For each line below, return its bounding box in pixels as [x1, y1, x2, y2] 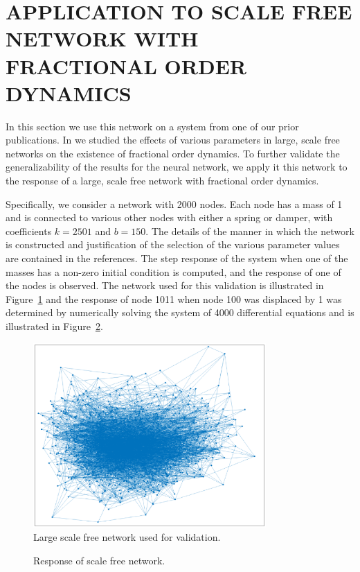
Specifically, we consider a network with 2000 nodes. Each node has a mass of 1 [6, 196, 343, 211]
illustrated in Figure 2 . [6, 319, 103, 333]
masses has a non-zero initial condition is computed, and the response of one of [6, 264, 341, 279]
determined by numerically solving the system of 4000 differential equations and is [6, 305, 354, 320]
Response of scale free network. [33, 553, 165, 567]
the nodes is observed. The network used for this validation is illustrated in [6, 278, 324, 293]
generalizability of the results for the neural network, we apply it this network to [6, 159, 348, 174]
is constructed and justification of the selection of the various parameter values [6, 237, 340, 252]
